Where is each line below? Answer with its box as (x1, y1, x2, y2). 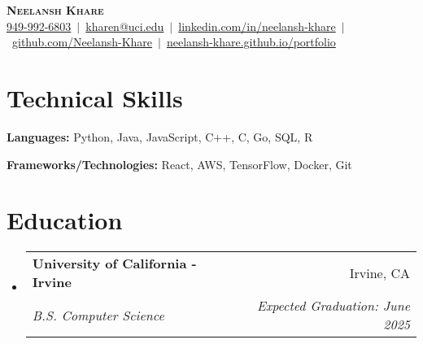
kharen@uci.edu (85, 17, 164, 34)
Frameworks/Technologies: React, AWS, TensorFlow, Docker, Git (7, 155, 352, 172)
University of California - (32, 254, 197, 273)
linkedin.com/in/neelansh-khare (178, 17, 336, 34)
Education (7, 203, 123, 237)
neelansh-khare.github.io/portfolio (166, 33, 336, 50)
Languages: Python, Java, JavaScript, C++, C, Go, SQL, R (7, 128, 313, 145)
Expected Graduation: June (256, 296, 410, 316)
